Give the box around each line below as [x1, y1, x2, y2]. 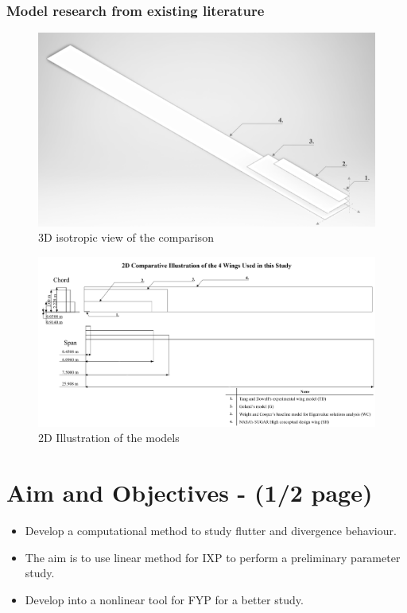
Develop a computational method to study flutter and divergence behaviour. [25, 522, 397, 539]
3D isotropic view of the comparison [38, 229, 214, 246]
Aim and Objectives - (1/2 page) [6, 476, 373, 509]
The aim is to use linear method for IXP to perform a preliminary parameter [25, 549, 401, 565]
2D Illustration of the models [38, 429, 180, 446]
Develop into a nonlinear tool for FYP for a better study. [25, 591, 304, 607]
